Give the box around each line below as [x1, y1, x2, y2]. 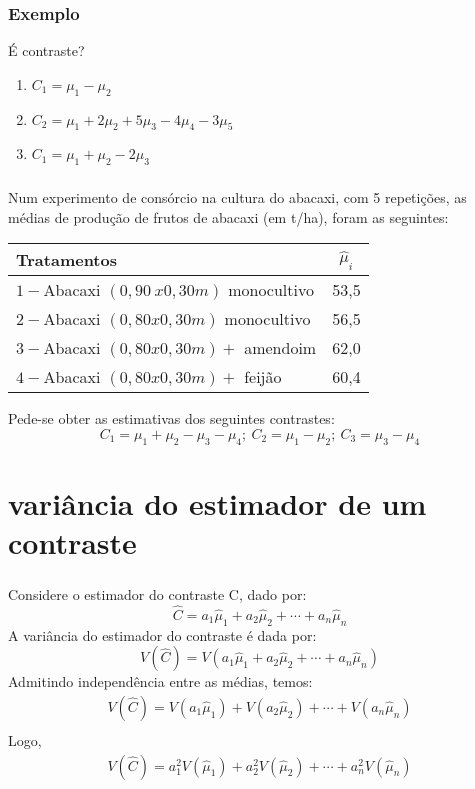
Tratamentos [16, 248, 117, 272]
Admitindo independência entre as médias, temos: [8, 671, 313, 692]
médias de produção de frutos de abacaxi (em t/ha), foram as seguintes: [8, 206, 449, 227]
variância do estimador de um [8, 482, 427, 523]
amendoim [244, 336, 317, 360]
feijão [244, 365, 282, 389]
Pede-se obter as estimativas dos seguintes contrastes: [8, 408, 335, 429]
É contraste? [8, 40, 85, 61]
